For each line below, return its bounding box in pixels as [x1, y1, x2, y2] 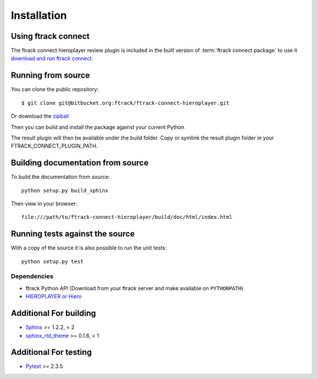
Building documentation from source [11, 158, 149, 168]
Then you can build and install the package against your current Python [11, 124, 185, 131]
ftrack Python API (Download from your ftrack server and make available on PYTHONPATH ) [25, 284, 244, 291]
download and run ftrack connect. [11, 55, 94, 62]
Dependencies [11, 272, 54, 281]
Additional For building [11, 308, 97, 318]
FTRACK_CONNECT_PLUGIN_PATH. [11, 142, 98, 149]
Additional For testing [11, 347, 92, 357]
